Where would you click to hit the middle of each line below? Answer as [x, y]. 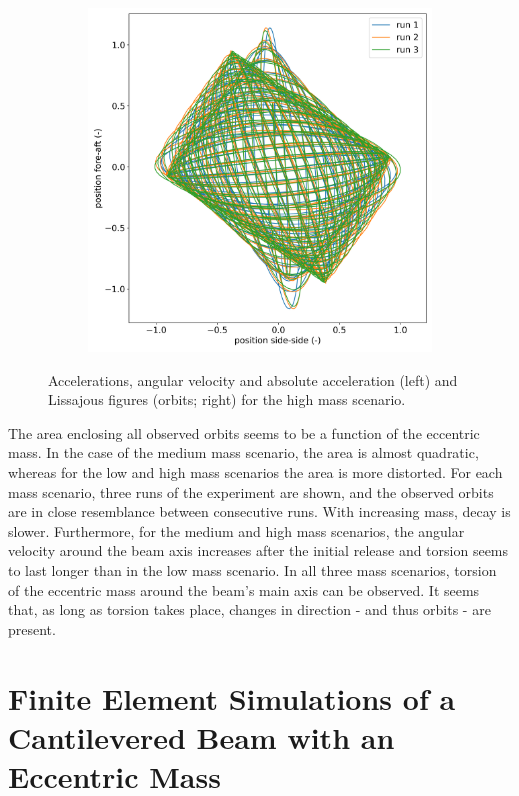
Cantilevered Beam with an [201, 736]
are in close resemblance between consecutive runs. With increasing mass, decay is [259, 511]
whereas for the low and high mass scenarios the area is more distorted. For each [255, 471]
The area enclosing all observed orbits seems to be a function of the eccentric [244, 432]
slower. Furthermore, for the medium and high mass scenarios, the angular [236, 530]
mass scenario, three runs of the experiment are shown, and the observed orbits [251, 491]
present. [32, 628]
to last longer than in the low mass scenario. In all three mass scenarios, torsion [252, 569]
